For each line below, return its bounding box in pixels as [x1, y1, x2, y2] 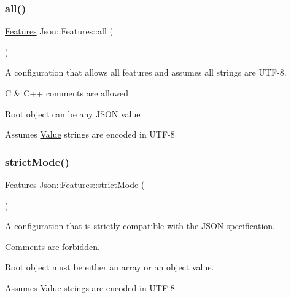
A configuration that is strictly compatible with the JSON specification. [5, 219, 275, 232]
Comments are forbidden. [5, 240, 100, 253]
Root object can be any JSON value [5, 107, 141, 120]
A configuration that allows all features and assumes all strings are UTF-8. [5, 66, 287, 79]
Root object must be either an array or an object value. [5, 261, 214, 273]
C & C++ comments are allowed [5, 87, 129, 99]
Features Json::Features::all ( [5, 25, 113, 37]
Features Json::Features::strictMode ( [5, 178, 145, 190]
